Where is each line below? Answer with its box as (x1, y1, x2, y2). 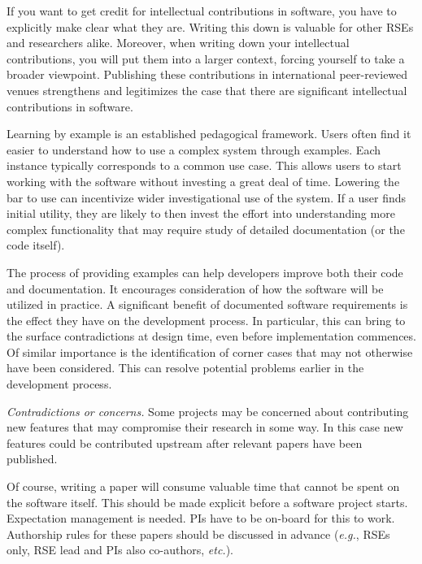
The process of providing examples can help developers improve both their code (7, 263, 403, 280)
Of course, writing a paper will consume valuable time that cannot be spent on (7, 478, 400, 495)
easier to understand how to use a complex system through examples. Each (7, 141, 381, 158)
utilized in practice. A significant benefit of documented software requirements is (7, 296, 408, 313)
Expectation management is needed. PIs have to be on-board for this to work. (7, 510, 395, 527)
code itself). (7, 236, 65, 254)
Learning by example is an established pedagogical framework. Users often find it (7, 125, 411, 142)
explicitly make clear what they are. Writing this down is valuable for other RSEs (7, 18, 414, 35)
